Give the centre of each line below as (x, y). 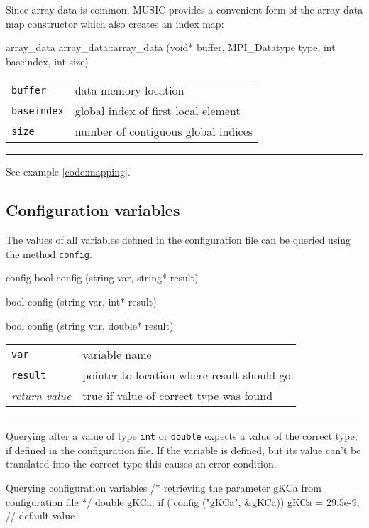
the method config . (49, 253)
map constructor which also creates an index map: (115, 23)
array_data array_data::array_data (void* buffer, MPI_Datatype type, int (171, 47)
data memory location (130, 90)
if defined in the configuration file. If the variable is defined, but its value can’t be (183, 449)
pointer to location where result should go (187, 375)
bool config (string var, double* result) (90, 325)
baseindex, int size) (47, 61)
